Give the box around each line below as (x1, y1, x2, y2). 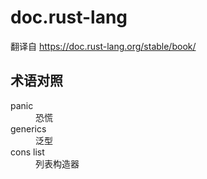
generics (10, 122, 47, 135)
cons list (10, 146, 45, 158)
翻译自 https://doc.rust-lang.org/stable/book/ (10, 40, 197, 52)
